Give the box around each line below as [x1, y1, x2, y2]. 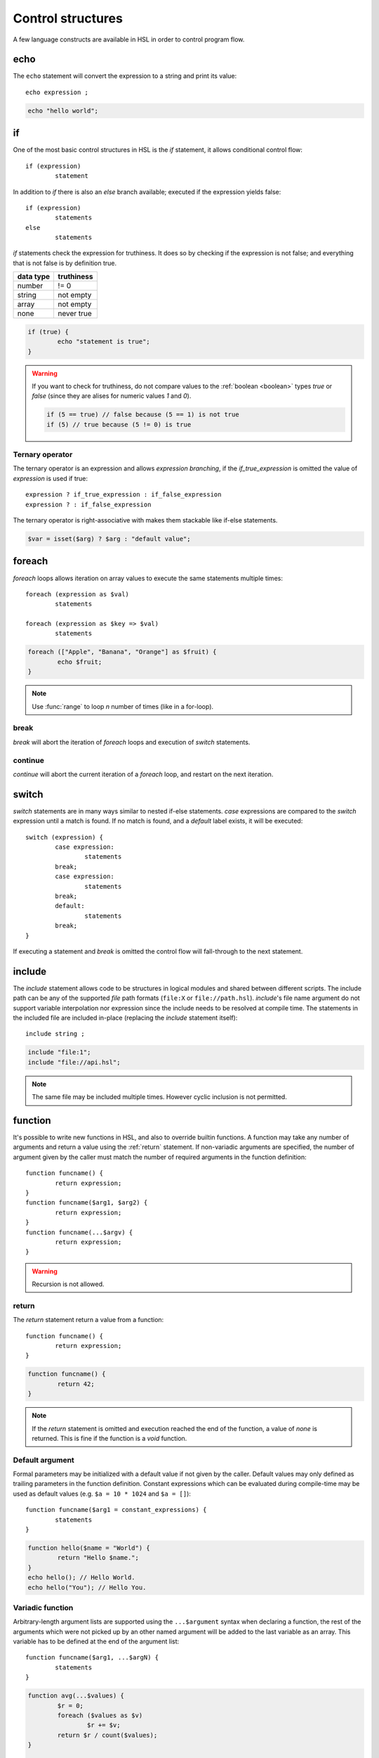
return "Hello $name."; [57, 1554, 140, 1562]
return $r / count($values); [57, 1731, 158, 1739]
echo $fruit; [57, 657, 102, 666]
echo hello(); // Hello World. [27, 1574, 136, 1581]
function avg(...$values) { [27, 1692, 124, 1700]
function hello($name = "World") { [27, 1544, 150, 1552]
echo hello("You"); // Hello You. [27, 1583, 147, 1591]
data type [17, 271, 51, 281]
